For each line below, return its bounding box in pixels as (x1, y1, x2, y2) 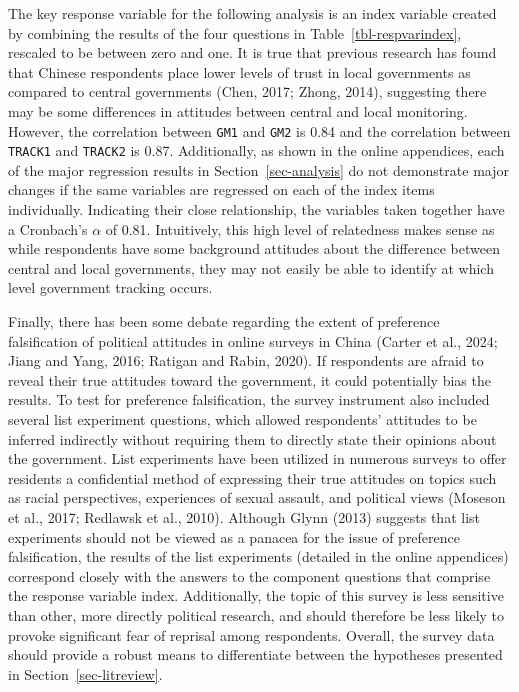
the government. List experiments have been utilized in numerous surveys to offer (8, 448, 507, 469)
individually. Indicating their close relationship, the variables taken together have (8, 199, 505, 220)
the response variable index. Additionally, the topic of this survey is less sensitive (8, 585, 504, 606)
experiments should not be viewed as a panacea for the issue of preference (8, 526, 461, 547)
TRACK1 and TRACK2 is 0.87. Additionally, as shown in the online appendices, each (8, 140, 505, 161)
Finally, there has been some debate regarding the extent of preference (8, 311, 440, 332)
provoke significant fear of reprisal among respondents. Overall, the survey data (8, 624, 495, 645)
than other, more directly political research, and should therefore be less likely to (8, 604, 505, 625)
